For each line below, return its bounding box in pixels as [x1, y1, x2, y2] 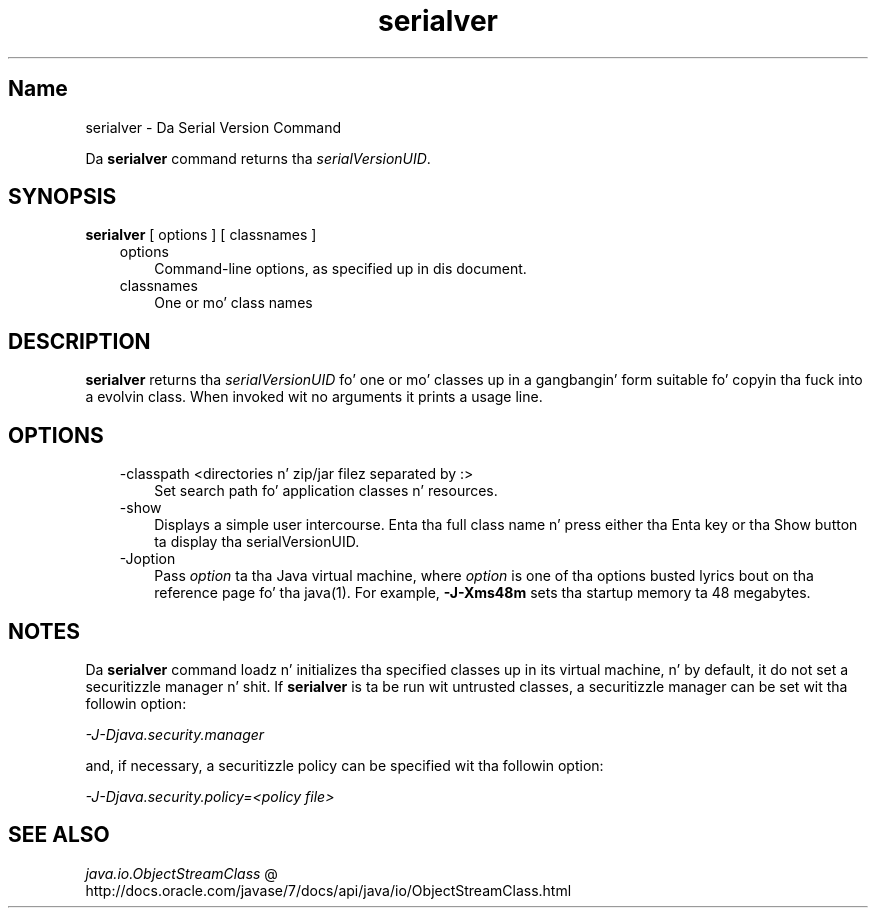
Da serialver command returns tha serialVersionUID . [85, 149, 431, 167]
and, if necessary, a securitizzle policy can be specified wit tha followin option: [85, 756, 604, 774]
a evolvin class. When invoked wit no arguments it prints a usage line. [85, 388, 543, 406]
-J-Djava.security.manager [85, 725, 265, 743]
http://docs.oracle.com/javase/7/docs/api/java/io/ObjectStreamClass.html [85, 881, 572, 899]
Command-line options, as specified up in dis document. [154, 260, 527, 278]
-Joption [119, 550, 176, 568]
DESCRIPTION [8, 328, 151, 354]
